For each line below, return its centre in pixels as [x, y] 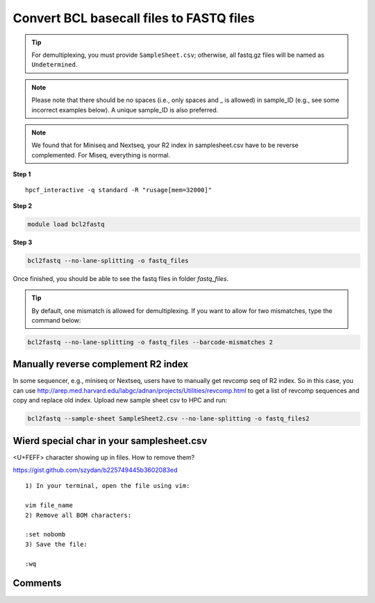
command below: [56, 320]
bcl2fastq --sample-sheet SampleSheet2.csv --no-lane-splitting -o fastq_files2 [168, 419]
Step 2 [23, 205]
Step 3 [23, 242]
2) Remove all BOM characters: [78, 515]
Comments [37, 583]
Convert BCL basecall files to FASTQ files [134, 18]
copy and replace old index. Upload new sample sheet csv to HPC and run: [120, 400]
